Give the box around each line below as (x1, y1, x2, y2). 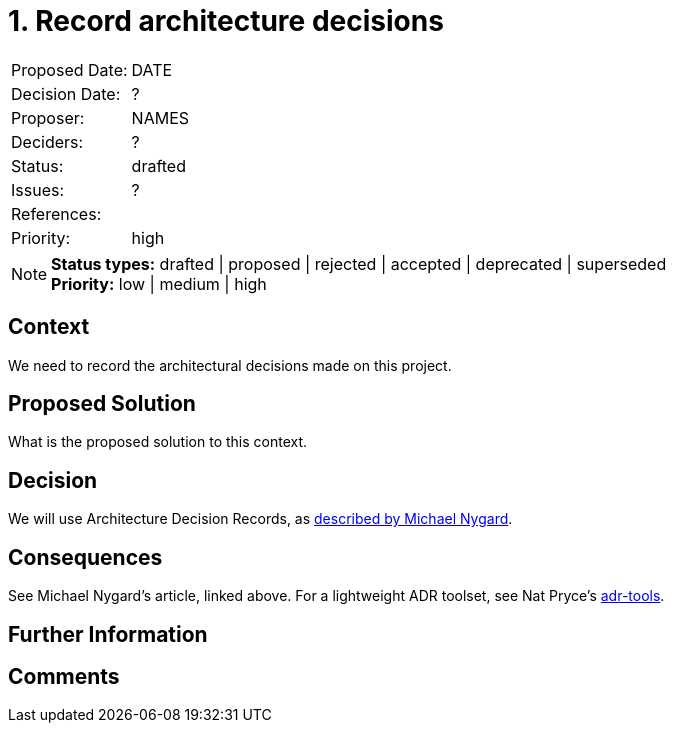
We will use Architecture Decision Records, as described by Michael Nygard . (8, 510, 513, 528)
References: (11, 203, 102, 224)
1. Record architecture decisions (8, 4, 444, 38)
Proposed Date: (11, 59, 128, 80)
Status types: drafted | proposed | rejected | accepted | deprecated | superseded (51, 253, 667, 274)
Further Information (8, 621, 208, 647)
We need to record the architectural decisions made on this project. (8, 356, 452, 374)
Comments (8, 663, 120, 689)
